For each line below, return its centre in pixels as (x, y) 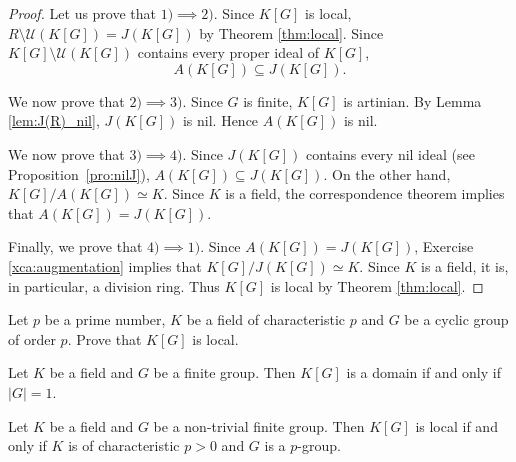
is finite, (268, 100)
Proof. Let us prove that (82, 13)
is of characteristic (124, 445)
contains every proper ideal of (228, 52)
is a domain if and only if (423, 372)
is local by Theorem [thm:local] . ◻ (377, 285)
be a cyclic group (456, 319)
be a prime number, (105, 319)
